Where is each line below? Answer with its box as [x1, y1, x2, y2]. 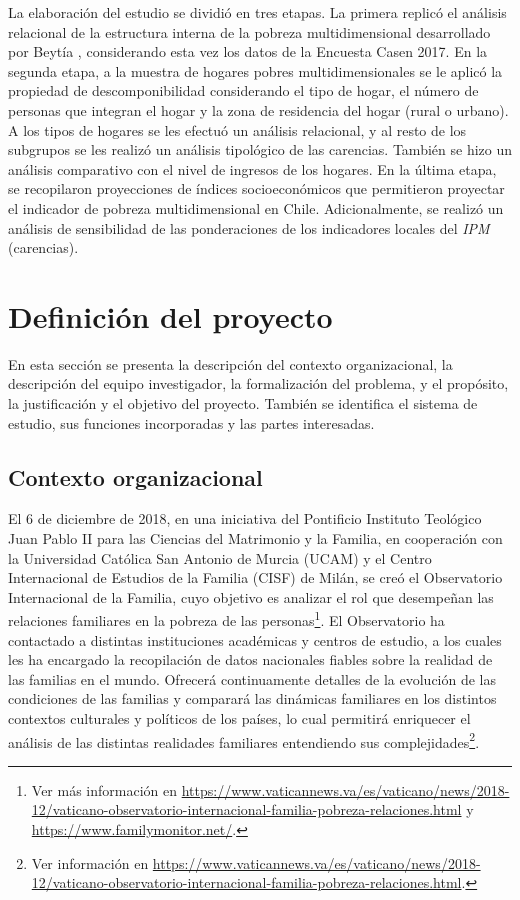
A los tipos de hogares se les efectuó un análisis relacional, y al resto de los [8, 119, 467, 140]
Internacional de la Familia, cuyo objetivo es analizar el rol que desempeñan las [8, 586, 494, 607]
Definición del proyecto [8, 295, 333, 336]
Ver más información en [31, 779, 178, 800]
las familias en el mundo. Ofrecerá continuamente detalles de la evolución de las [8, 668, 497, 689]
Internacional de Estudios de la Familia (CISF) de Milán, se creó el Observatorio [8, 567, 503, 588]
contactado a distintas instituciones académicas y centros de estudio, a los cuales [8, 629, 502, 650]
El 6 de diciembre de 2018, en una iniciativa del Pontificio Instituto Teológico [8, 508, 482, 529]
